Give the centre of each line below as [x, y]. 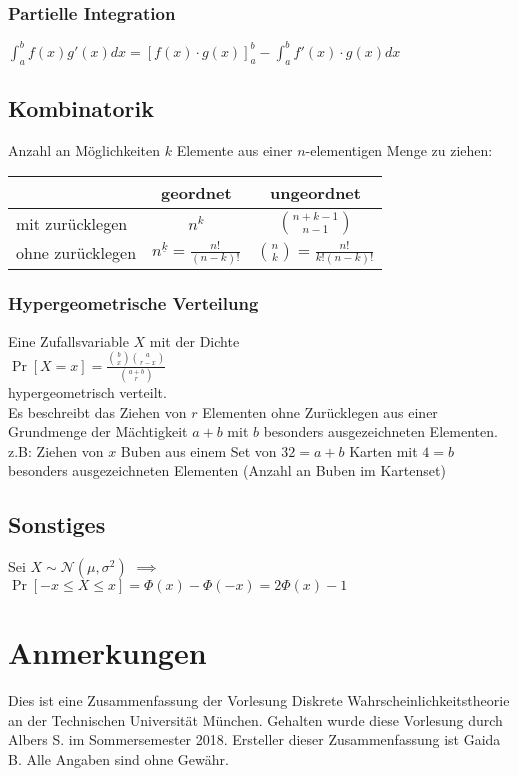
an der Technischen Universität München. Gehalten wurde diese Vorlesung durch [255, 719]
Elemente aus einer [234, 149]
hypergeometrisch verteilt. [87, 391]
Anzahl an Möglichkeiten [84, 149]
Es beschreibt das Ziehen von [97, 411]
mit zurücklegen [72, 223]
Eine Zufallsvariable [68, 340]
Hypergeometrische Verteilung [133, 303]
